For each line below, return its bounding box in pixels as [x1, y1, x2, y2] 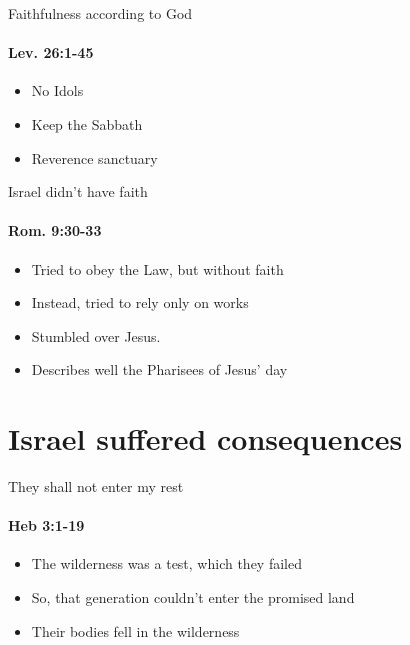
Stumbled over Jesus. [31, 325, 161, 346]
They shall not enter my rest [8, 476, 184, 497]
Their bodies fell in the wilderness [31, 620, 240, 641]
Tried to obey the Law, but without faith [31, 258, 284, 279]
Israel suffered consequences [8, 418, 403, 459]
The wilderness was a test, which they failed [31, 553, 302, 574]
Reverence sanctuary [31, 147, 158, 168]
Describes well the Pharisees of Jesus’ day [31, 359, 288, 380]
